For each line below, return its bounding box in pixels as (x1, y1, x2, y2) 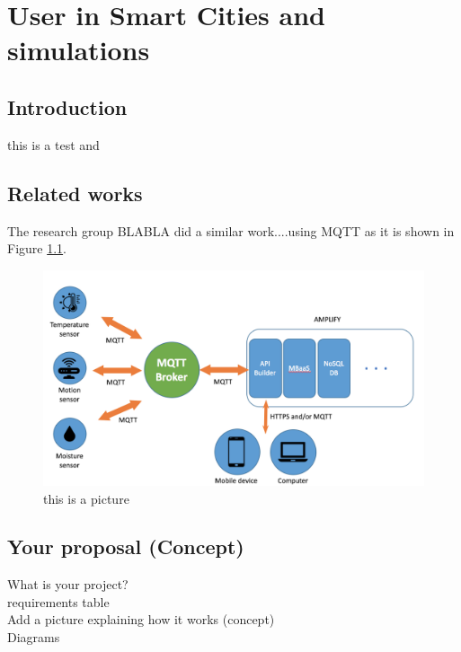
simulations (7, 31, 150, 68)
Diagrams (7, 628, 60, 647)
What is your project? (7, 575, 129, 594)
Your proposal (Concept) (7, 533, 244, 560)
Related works (7, 179, 143, 207)
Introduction (7, 93, 128, 120)
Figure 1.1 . (7, 239, 66, 258)
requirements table (7, 592, 110, 611)
